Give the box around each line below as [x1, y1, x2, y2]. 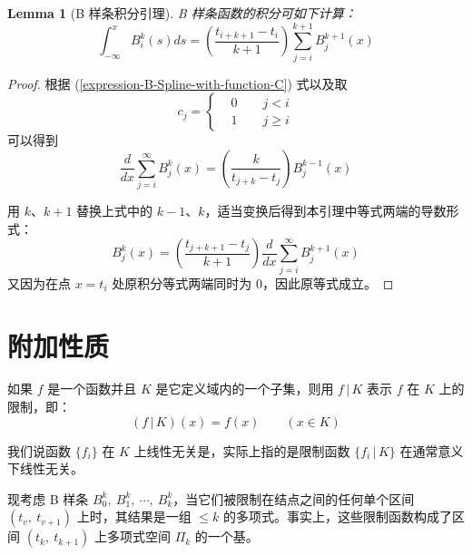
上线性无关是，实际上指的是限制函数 [133, 441, 350, 460]
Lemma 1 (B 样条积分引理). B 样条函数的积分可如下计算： [7, 4, 357, 22]
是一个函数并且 [47, 379, 137, 398]
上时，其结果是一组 [76, 507, 192, 526]
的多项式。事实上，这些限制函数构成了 [222, 507, 452, 526]
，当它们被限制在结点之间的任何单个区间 [172, 489, 415, 508]
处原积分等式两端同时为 [112, 273, 252, 292]
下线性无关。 [7, 459, 84, 478]
